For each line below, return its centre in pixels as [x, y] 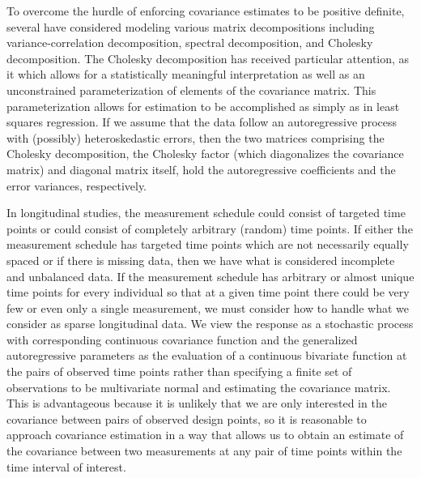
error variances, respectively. [77, 185]
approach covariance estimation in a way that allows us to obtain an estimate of [205, 435]
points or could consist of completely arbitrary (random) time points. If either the [210, 228]
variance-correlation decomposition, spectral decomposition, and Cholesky [190, 43]
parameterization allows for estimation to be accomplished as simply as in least [203, 106]
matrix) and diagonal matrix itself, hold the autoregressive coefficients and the [201, 169]
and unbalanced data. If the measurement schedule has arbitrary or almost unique [210, 276]
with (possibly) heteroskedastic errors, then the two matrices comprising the [196, 137]
